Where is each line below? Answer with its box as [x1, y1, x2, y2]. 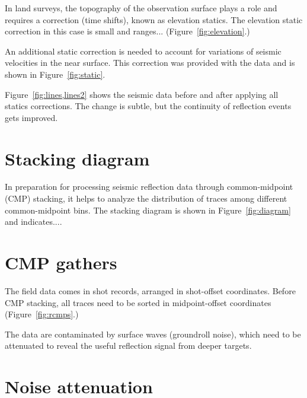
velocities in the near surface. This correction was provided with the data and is [5, 56, 295, 69]
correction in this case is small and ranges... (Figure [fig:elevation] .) [5, 25, 250, 37]
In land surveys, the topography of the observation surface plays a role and [5, 2, 277, 14]
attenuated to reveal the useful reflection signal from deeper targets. [5, 339, 252, 352]
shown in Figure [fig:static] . [5, 68, 105, 80]
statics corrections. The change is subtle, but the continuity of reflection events [5, 100, 292, 112]
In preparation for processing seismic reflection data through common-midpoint [5, 180, 293, 193]
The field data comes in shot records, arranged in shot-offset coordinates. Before [5, 284, 296, 297]
